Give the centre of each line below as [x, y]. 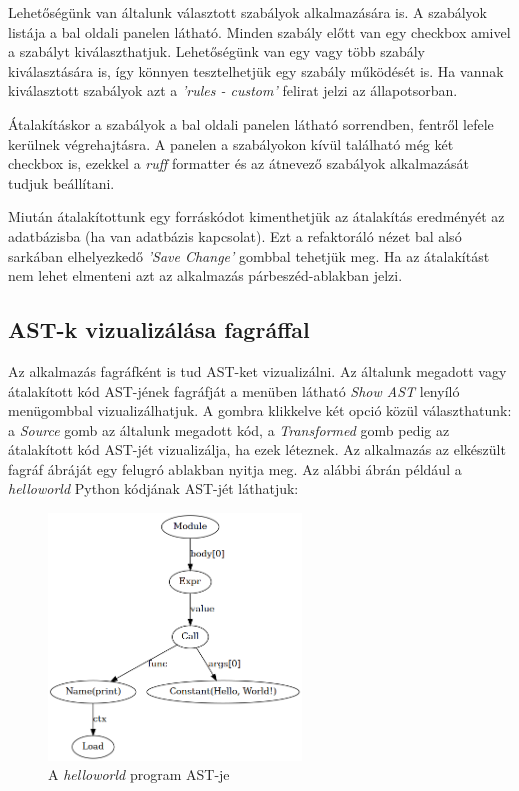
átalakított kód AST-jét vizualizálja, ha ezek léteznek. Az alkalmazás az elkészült [257, 449]
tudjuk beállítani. [61, 182]
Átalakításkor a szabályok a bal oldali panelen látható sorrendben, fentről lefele [251, 123]
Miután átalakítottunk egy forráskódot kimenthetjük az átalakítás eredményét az [256, 216]
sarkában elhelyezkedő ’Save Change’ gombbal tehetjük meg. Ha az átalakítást [249, 255]
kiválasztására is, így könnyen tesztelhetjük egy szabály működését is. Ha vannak [256, 70]
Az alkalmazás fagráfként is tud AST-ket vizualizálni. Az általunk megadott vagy [257, 370]
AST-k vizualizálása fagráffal [159, 329]
